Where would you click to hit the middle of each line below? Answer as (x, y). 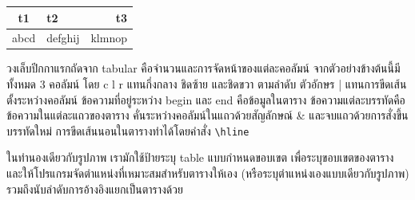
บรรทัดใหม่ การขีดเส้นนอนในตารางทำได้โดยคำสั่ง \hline (128, 130)
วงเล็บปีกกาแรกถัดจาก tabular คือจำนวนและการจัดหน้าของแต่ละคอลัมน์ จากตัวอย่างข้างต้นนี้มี (204, 68)
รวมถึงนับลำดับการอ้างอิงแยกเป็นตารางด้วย (95, 188)
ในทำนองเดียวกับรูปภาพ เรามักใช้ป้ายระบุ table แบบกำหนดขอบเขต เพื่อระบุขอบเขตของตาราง (200, 157)
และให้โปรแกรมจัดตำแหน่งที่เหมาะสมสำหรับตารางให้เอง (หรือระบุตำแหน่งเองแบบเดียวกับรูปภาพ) (208, 173)
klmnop (109, 38)
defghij (63, 38)
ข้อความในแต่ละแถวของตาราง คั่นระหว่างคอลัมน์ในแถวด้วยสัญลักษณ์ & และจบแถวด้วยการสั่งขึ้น (207, 115)
